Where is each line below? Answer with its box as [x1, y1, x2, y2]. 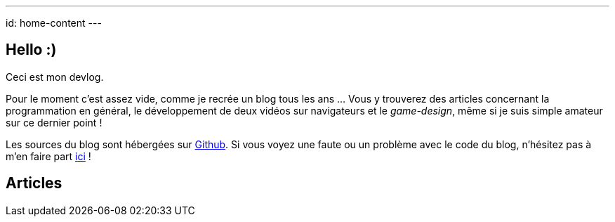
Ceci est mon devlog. [6, 70, 104, 83]
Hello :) [6, 41, 57, 59]
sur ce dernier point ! [6, 116, 102, 129]
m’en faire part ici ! [6, 150, 91, 162]
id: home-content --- [6, 17, 102, 29]
